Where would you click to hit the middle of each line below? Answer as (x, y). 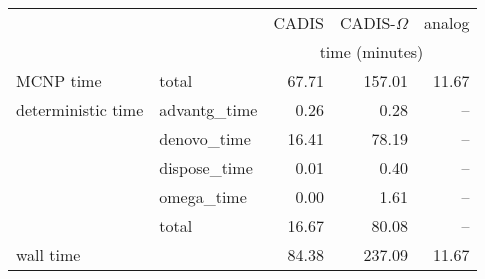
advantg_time (208, 109)
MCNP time (59, 80)
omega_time (203, 196)
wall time (48, 254)
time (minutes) (371, 51)
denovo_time (205, 138)
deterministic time (80, 109)
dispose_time (206, 167)
